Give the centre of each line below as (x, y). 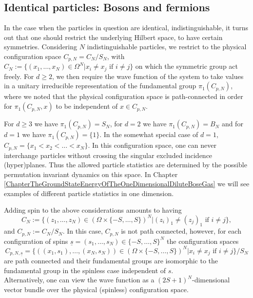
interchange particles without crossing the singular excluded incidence (108, 155)
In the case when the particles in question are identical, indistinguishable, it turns (126, 28)
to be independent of (87, 106)
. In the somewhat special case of (149, 134)
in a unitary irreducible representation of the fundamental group (100, 86)
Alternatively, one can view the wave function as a (79, 280)
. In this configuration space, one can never (152, 145)
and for (232, 124)
